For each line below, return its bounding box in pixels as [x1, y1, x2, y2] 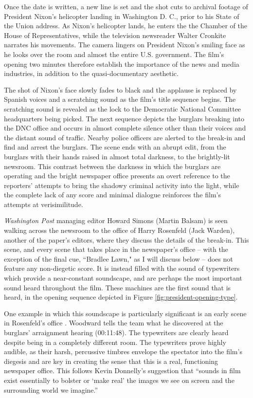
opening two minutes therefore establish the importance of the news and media [4, 58, 239, 69]
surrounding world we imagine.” [4, 384, 98, 395]
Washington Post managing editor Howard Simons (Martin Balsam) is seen [4, 215, 228, 226]
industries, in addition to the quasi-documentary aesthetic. [4, 68, 179, 78]
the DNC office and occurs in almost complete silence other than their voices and [4, 123, 246, 133]
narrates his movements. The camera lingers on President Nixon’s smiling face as [4, 39, 245, 50]
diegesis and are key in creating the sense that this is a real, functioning [4, 356, 218, 366]
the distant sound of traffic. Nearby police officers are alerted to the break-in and [4, 132, 246, 142]
